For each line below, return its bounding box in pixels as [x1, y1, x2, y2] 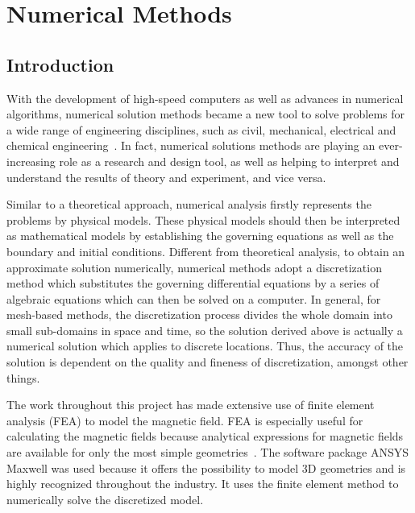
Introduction [6, 52, 114, 77]
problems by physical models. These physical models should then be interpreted [6, 211, 400, 228]
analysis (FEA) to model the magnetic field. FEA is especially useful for [6, 412, 363, 428]
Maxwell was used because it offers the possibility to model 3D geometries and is [6, 459, 406, 476]
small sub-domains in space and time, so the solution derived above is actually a [6, 321, 403, 338]
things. [6, 369, 40, 386]
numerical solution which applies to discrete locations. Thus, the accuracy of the [6, 337, 404, 354]
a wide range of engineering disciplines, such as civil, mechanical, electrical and [6, 121, 396, 138]
